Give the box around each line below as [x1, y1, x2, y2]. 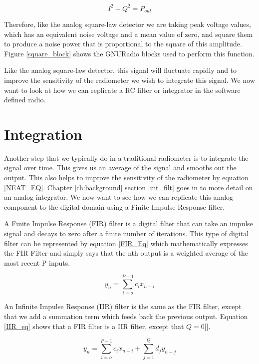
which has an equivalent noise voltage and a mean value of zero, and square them [4, 28, 253, 39]
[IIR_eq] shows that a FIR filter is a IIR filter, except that [4, 321, 184, 331]
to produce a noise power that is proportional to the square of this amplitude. [4, 38, 242, 49]
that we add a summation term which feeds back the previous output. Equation [4, 311, 248, 322]
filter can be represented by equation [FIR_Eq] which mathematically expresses [4, 238, 248, 248]
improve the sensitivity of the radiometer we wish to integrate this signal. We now [4, 74, 255, 85]
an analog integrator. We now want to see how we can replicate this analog [4, 192, 234, 202]
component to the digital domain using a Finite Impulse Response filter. [4, 201, 225, 212]
